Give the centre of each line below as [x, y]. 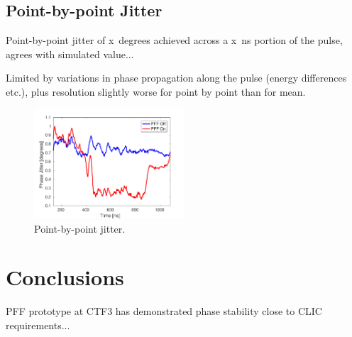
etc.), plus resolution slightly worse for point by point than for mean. [156, 91]
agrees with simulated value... [70, 54]
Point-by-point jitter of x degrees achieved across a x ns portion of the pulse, [174, 40]
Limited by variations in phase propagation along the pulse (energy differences [176, 78]
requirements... [38, 325]
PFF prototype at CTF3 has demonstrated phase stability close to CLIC [164, 311]
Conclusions [65, 277]
